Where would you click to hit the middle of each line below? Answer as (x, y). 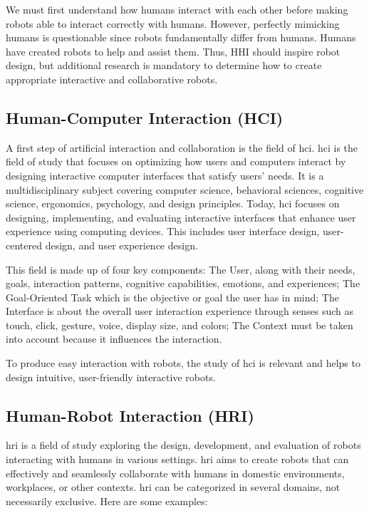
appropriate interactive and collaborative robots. (112, 79)
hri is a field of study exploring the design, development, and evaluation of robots (183, 445)
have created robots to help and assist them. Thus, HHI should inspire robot (173, 51)
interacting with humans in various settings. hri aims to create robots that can (177, 459)
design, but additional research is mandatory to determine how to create (164, 65)
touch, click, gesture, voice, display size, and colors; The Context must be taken (180, 325)
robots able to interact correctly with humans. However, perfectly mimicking (173, 23)
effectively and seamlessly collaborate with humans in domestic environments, (175, 473)
